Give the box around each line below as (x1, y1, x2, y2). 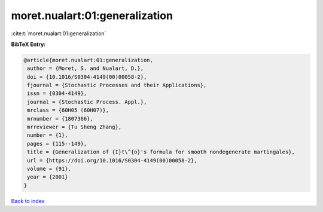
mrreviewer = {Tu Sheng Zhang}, (27, 124, 122, 131)
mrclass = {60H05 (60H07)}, (27, 107, 109, 113)
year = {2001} (27, 174, 68, 180)
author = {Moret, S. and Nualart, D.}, (27, 65, 144, 72)
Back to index (11, 197, 45, 204)
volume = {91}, (27, 165, 72, 172)
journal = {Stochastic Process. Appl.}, (27, 99, 147, 105)
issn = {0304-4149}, (27, 90, 87, 97)
